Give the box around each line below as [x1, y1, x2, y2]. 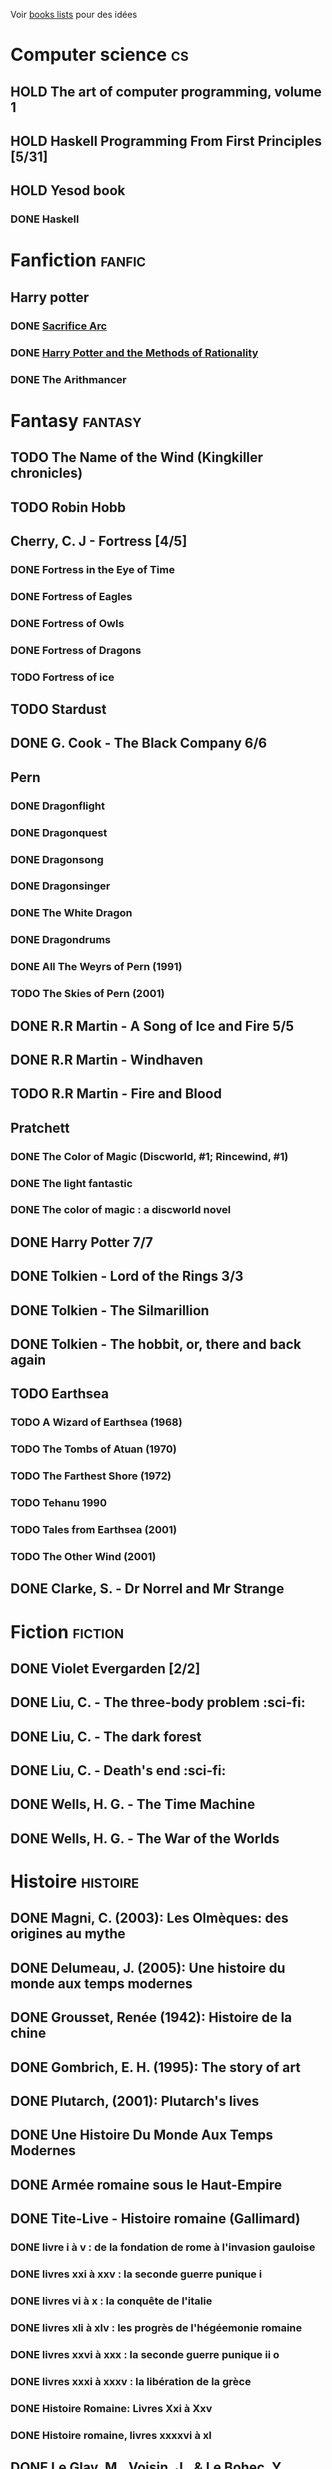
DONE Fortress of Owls [10, 616, 125, 630]
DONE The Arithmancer [10, 372, 127, 386]
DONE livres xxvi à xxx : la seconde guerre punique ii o [10, 2347, 280, 2361]
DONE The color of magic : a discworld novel [10, 1203, 232, 1217]
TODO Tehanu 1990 [10, 1496, 107, 1510]
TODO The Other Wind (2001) [10, 1549, 157, 1563]
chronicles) [10, 465, 83, 482]
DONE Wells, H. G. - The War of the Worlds [10, 1830, 280, 1847]
